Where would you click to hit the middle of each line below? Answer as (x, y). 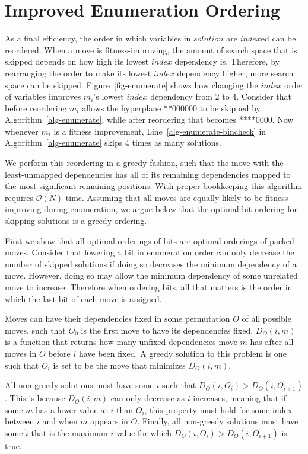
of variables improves (43, 96)
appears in (109, 421)
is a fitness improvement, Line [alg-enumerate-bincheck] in (160, 131)
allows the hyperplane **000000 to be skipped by (172, 108)
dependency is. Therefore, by (227, 61)
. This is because (35, 398)
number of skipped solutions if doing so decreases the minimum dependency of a (151, 263)
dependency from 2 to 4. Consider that (221, 96)
